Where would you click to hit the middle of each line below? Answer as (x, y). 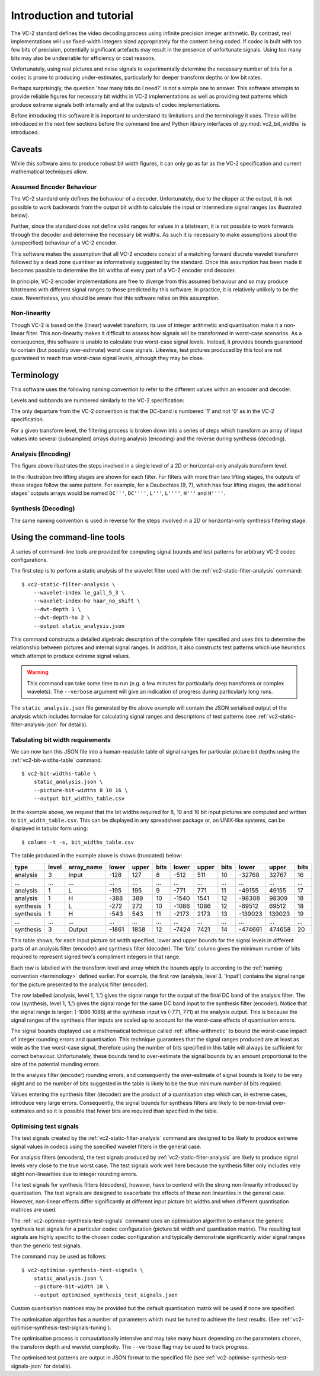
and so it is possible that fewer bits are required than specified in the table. (127, 1111)
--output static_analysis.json (79, 626)
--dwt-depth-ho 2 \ (62, 618)
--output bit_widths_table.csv (79, 799)
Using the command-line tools (68, 537)
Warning (38, 672)
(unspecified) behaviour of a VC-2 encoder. (64, 243)
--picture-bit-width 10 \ (71, 1287)
